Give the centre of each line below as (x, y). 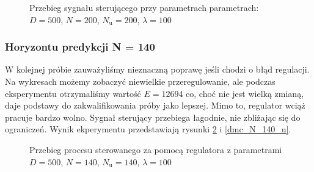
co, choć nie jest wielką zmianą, (245, 93)
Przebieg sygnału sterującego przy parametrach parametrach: (144, 7)
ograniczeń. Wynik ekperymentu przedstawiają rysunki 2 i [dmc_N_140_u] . (148, 129)
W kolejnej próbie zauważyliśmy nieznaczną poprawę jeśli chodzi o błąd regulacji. (157, 69)
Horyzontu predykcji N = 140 (80, 47)
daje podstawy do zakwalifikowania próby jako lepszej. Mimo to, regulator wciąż (155, 105)
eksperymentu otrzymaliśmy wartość (73, 93)
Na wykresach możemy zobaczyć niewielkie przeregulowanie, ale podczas (140, 81)
